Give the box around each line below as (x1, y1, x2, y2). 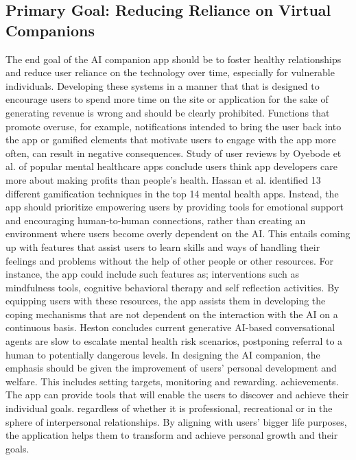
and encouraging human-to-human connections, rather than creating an (5, 213, 306, 227)
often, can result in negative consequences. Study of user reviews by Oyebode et (5, 145, 342, 160)
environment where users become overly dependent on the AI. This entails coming (5, 226, 351, 241)
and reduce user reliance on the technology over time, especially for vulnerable (5, 65, 335, 80)
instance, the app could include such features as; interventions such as (5, 267, 299, 281)
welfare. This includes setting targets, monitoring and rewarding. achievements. (5, 374, 339, 388)
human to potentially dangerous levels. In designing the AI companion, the (5, 347, 320, 361)
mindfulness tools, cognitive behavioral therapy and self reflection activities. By (5, 280, 340, 294)
